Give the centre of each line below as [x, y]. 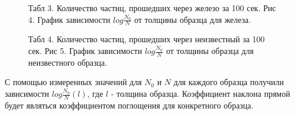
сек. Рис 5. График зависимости [85, 51]
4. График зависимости [69, 19]
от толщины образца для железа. [192, 19]
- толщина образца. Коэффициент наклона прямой [200, 94]
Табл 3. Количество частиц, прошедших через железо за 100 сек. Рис [152, 8]
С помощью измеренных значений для [73, 82]
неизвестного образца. [68, 62]
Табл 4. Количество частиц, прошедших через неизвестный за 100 [147, 39]
